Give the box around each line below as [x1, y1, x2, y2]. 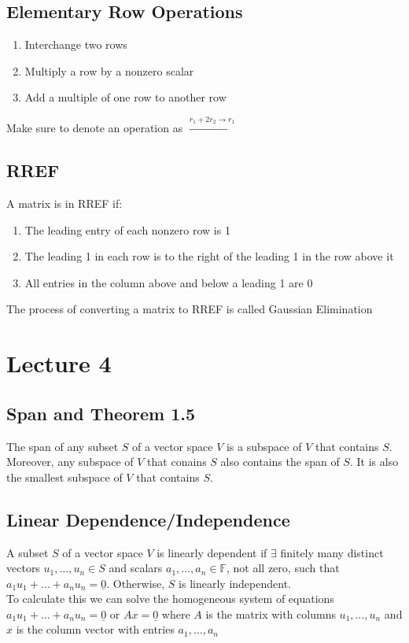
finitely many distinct [280, 544, 384, 560]
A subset [6, 544, 49, 560]
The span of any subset [6, 438, 119, 454]
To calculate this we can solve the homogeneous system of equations [6, 590, 334, 607]
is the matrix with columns [205, 605, 336, 622]
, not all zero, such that [227, 560, 340, 576]
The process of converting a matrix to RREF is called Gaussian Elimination [6, 301, 373, 317]
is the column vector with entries [16, 621, 175, 637]
